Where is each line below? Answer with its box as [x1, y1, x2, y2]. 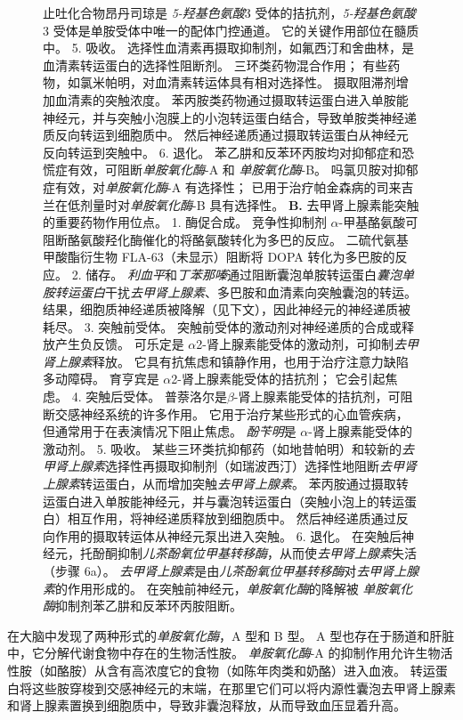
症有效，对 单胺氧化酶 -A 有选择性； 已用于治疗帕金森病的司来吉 [43, 177, 414, 196]
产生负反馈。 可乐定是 [54, 335, 184, 353]
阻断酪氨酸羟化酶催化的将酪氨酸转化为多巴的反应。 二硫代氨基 [43, 230, 409, 248]
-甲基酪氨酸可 [338, 213, 418, 231]
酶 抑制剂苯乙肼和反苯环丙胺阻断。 [43, 596, 242, 615]
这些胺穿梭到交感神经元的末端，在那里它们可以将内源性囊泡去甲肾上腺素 [31, 678, 456, 697]
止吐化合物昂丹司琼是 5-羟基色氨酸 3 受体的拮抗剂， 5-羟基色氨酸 [43, 4, 416, 21]
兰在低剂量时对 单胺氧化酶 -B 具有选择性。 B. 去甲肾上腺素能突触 [43, 195, 419, 214]
